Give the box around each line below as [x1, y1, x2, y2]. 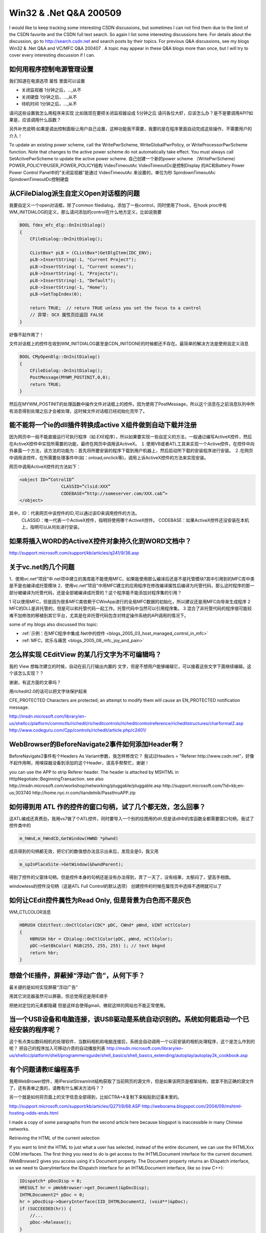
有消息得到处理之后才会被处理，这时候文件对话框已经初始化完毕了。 [9, 408, 147, 414]
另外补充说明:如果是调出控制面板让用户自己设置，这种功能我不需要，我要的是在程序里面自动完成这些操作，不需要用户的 [9, 126, 252, 132]
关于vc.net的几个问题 [9, 563, 75, 571]
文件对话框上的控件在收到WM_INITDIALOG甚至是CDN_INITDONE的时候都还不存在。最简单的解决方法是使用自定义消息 [9, 341, 249, 347]
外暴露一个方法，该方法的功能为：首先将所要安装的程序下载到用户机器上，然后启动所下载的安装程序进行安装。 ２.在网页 [9, 448, 253, 454]
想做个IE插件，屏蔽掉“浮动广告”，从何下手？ [9, 971, 145, 979]
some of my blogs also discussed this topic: [9, 621, 99, 627]
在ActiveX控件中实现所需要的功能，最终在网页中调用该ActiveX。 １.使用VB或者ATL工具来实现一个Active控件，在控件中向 [9, 440, 255, 446]
